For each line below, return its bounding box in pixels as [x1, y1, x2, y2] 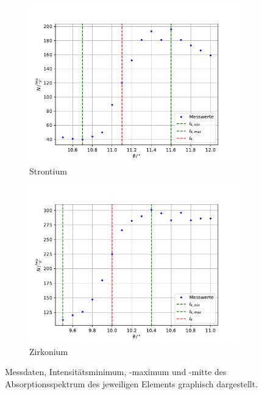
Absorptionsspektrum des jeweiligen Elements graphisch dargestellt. [5, 377, 258, 390]
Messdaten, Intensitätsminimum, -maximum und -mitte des [5, 365, 227, 378]
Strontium [29, 164, 67, 177]
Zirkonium [29, 345, 68, 357]
